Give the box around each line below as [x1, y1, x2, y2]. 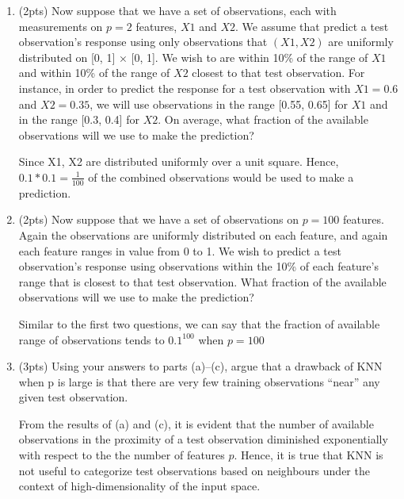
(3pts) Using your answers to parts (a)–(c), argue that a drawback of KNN [18, 358, 383, 374]
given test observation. [18, 389, 128, 405]
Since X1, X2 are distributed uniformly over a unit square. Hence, [18, 153, 339, 170]
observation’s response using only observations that [18, 33, 268, 50]
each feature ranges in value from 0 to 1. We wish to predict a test [18, 242, 341, 259]
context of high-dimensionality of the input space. [18, 478, 261, 494]
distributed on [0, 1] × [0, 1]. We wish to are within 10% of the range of [18, 48, 368, 65]
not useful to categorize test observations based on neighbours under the [18, 462, 370, 478]
